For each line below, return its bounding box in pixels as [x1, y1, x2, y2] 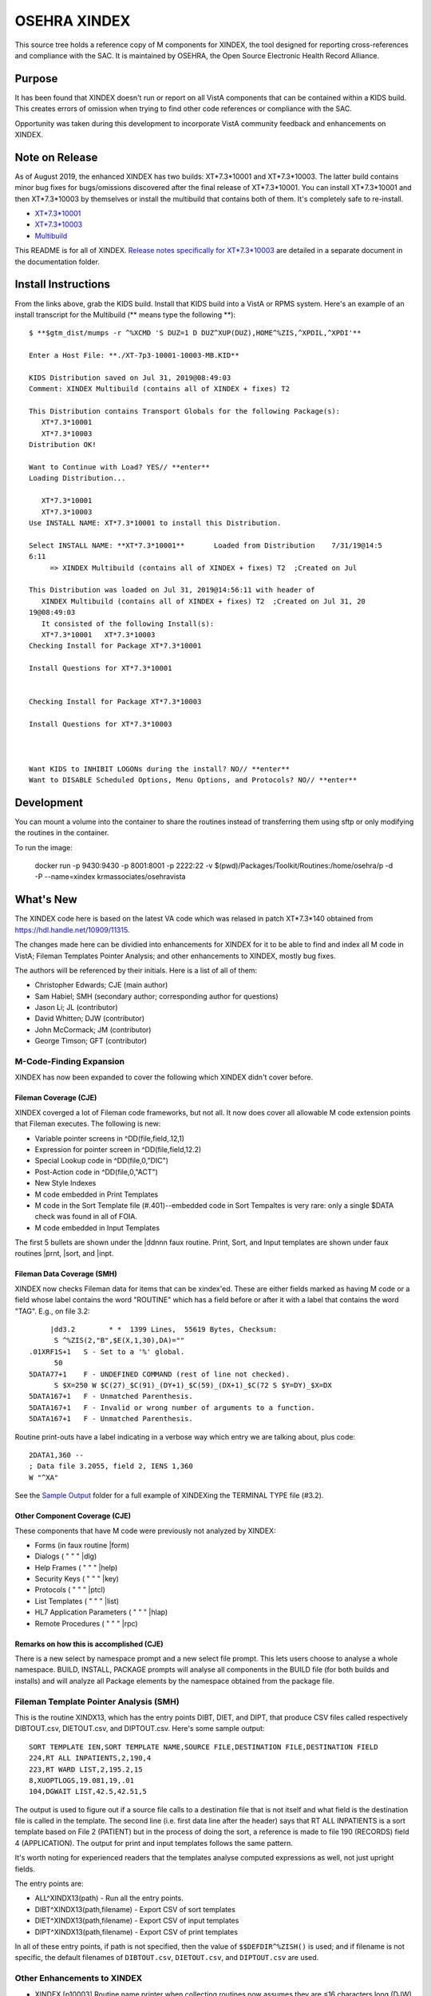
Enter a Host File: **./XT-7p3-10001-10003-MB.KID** [29, 351, 239, 360]
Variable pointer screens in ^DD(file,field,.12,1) [34, 1134, 185, 1143]
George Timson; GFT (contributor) [34, 1036, 148, 1046]
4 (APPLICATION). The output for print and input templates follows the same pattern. [14, 1838, 293, 1847]
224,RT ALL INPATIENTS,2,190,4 [29, 1753, 152, 1763]
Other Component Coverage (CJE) [14, 1511, 132, 1521]
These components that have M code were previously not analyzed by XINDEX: [14, 1526, 276, 1535]
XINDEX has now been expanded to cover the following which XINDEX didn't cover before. [14, 1072, 314, 1082]
